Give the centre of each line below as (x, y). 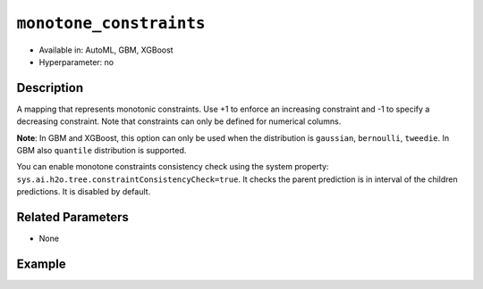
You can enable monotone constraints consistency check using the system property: (173, 167)
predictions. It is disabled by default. (84, 192)
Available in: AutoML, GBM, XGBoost (106, 50)
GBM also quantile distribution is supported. (102, 151)
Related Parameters (73, 217)
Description (50, 88)
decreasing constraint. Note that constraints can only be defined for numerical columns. (179, 121)
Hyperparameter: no (76, 62)
